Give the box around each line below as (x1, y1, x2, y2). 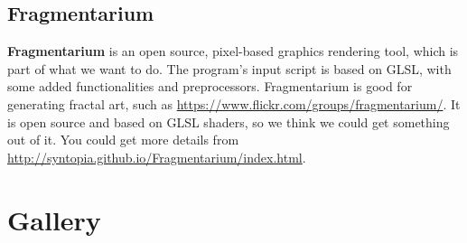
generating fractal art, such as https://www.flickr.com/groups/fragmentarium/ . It (7, 94, 461, 113)
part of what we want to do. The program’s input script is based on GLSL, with (7, 59, 452, 78)
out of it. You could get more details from (7, 130, 239, 149)
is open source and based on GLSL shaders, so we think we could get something (7, 112, 450, 131)
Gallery (7, 201, 101, 238)
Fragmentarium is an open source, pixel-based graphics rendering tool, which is (7, 42, 459, 61)
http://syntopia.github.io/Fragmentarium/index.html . (7, 147, 306, 166)
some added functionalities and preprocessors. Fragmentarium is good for (7, 77, 413, 96)
